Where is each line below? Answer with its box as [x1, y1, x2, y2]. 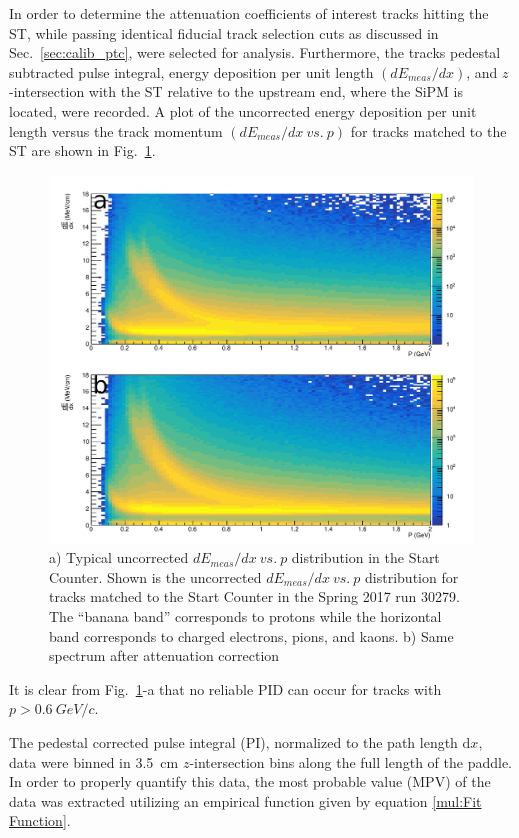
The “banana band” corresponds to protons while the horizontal [49, 606, 442, 627]
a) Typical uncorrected [49, 547, 189, 568]
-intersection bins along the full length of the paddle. [189, 751, 513, 772]
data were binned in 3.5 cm [9, 751, 179, 772]
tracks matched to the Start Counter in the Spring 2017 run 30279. [49, 586, 460, 607]
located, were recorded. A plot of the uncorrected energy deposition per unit [9, 100, 477, 121]
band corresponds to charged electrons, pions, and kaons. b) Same [49, 625, 454, 646]
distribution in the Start [291, 547, 440, 568]
